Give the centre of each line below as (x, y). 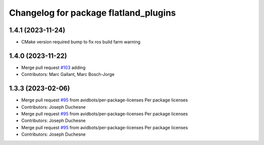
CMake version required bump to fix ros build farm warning (81, 42)
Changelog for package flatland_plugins (92, 13)
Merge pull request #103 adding (53, 67)
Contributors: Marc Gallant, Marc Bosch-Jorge (68, 74)
